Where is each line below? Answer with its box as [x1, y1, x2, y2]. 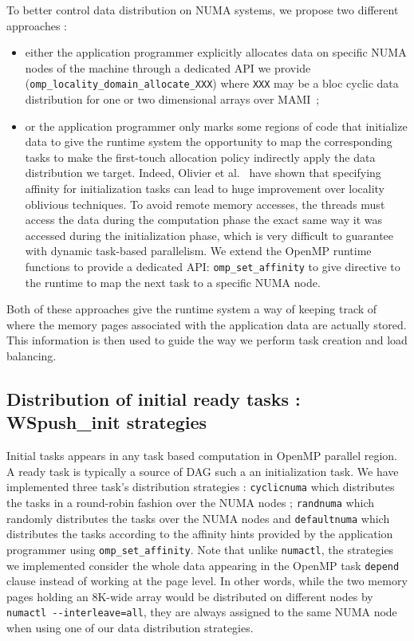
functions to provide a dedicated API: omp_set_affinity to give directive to [25, 258, 400, 274]
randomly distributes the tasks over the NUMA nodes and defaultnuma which [6, 509, 390, 526]
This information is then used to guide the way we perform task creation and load [6, 332, 408, 348]
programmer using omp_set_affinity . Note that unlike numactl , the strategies [6, 541, 394, 557]
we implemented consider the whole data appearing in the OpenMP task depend [6, 556, 400, 573]
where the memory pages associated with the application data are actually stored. [6, 316, 407, 332]
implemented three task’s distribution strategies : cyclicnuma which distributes [6, 478, 395, 495]
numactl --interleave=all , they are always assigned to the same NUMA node [6, 604, 397, 620]
